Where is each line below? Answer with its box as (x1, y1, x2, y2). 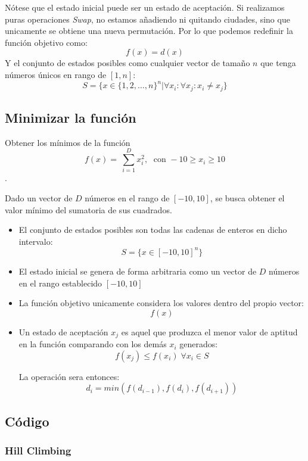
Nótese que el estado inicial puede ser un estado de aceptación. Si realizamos (5, 1, 285, 13)
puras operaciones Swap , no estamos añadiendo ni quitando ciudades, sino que (5, 13, 290, 25)
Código (5, 412, 49, 430)
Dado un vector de (5, 192, 73, 204)
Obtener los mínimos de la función (5, 136, 130, 148)
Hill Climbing (5, 443, 71, 458)
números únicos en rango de (5, 68, 107, 80)
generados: (179, 338, 218, 350)
